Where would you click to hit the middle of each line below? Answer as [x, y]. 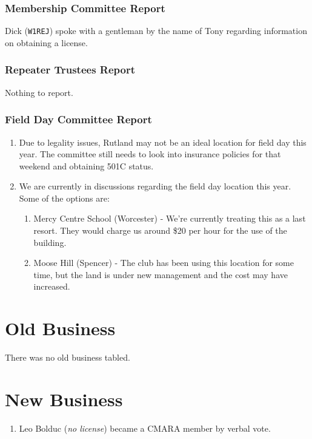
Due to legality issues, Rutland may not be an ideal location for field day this [163, 142]
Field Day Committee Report [78, 119]
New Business [64, 399]
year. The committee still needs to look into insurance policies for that [150, 154]
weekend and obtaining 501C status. [86, 165]
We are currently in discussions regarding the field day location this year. [155, 186]
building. [50, 242]
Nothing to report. [39, 92]
